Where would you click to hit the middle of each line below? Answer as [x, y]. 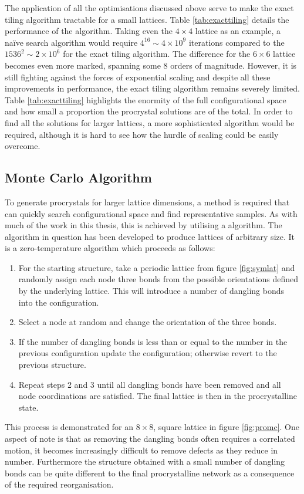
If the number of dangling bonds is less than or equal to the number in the [153, 341]
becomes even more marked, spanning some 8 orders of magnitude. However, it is [151, 65]
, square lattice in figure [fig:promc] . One [227, 427]
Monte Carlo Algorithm [78, 177]
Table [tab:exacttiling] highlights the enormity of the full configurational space [146, 99]
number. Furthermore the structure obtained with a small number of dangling [145, 461]
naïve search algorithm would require [71, 42]
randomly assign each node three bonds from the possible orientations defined [158, 279]
